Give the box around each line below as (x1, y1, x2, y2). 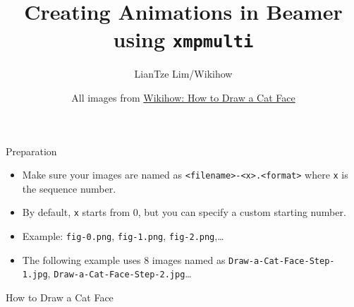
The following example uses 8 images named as (22, 252, 226, 267)
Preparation (6, 143, 57, 158)
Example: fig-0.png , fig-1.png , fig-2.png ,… (22, 229, 224, 243)
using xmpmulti (113, 25, 254, 54)
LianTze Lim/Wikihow (134, 66, 233, 81)
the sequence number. (22, 181, 116, 195)
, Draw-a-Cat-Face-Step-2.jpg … (47, 266, 192, 281)
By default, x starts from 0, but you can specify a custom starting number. (22, 205, 346, 219)
